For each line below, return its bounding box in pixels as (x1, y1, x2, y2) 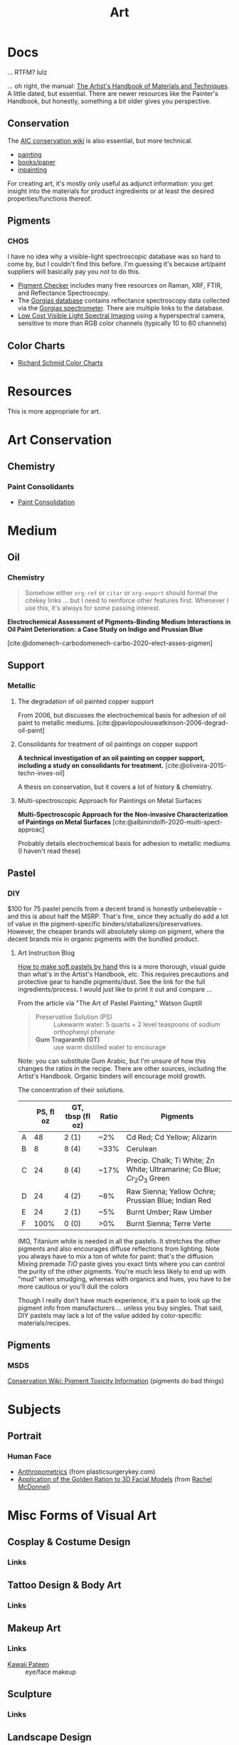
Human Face (7, 1451, 52, 1461)
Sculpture (7, 1688, 52, 1700)
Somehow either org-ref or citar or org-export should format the (24, 588, 218, 597)
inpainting (17, 165, 48, 174)
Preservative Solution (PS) (35, 1012, 112, 1022)
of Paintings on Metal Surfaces (17, 817, 112, 826)
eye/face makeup (25, 1667, 77, 1676)
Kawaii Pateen (7, 1660, 50, 1668)
